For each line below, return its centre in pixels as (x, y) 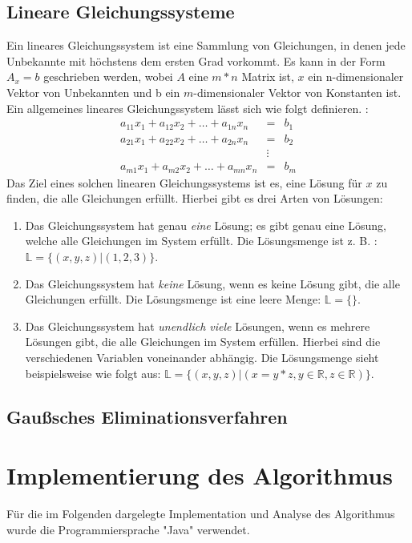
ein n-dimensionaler (356, 76)
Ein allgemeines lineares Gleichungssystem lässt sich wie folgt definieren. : (188, 108)
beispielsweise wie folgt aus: (93, 373)
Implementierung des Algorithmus (200, 475)
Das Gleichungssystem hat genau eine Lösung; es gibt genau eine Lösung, (206, 225)
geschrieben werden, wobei (108, 76)
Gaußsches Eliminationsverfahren (147, 416)
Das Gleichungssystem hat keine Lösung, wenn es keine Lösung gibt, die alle (212, 283)
